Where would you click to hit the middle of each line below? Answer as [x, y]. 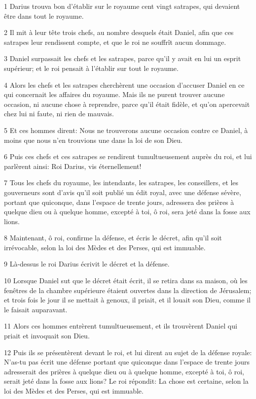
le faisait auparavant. [36, 309]
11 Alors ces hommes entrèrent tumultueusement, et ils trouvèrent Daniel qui [121, 326]
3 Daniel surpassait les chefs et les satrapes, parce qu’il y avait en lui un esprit [123, 58]
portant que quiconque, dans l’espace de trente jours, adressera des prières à [119, 202]
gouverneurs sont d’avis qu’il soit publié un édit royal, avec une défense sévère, [123, 192]
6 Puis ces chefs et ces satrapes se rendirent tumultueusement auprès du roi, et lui [128, 156]
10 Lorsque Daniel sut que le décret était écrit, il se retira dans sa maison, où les [126, 281]
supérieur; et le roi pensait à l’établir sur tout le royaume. [91, 68]
